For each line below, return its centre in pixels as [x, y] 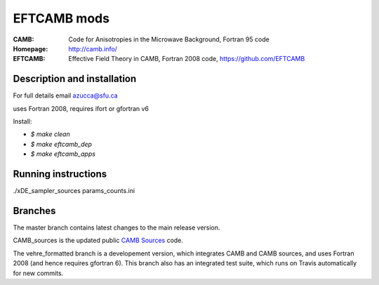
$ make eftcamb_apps [63, 154]
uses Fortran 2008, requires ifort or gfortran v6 [81, 108]
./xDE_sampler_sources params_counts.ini [74, 191]
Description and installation [75, 79]
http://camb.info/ [93, 48]
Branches [34, 211]
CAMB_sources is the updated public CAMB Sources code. [98, 240]
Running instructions [60, 174]
